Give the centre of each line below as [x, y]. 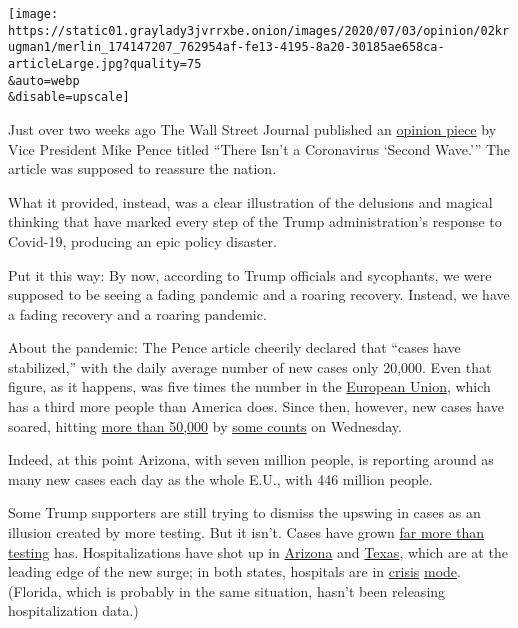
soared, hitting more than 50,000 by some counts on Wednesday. [205, 425]
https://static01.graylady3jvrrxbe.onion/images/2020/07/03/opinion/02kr [259, 30]
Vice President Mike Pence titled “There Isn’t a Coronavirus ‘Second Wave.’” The [259, 148]
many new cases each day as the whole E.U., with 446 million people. [220, 478]
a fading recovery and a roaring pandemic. [137, 313]
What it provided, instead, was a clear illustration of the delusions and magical [250, 201]
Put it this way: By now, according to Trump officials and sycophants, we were [250, 274]
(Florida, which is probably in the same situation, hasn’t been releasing [227, 590]
